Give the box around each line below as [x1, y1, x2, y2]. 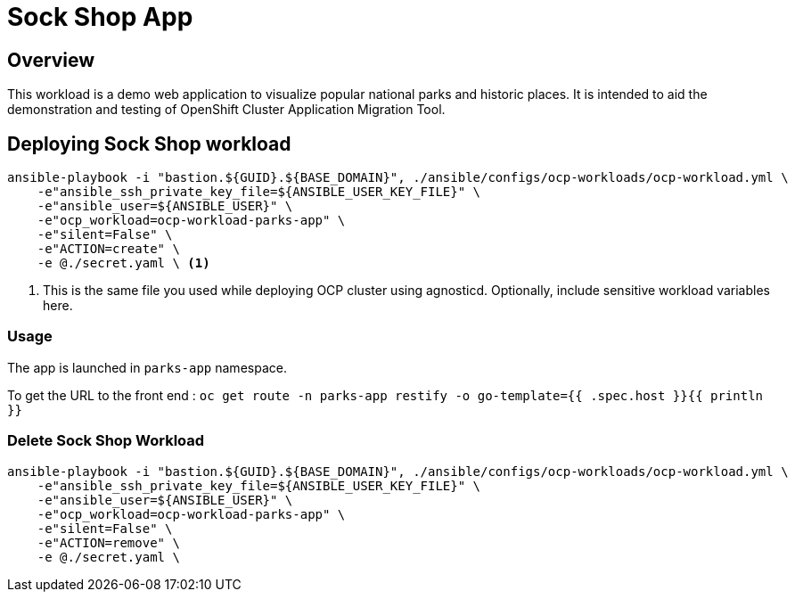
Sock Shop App [7, 2, 193, 32]
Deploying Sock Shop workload [7, 132, 291, 155]
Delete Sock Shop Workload [7, 431, 205, 450]
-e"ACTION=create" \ [37, 242, 180, 257]
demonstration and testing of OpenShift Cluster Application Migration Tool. [7, 102, 446, 118]
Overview [7, 48, 95, 71]
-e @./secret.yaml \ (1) [37, 256, 210, 271]
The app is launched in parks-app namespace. [7, 359, 287, 375]
